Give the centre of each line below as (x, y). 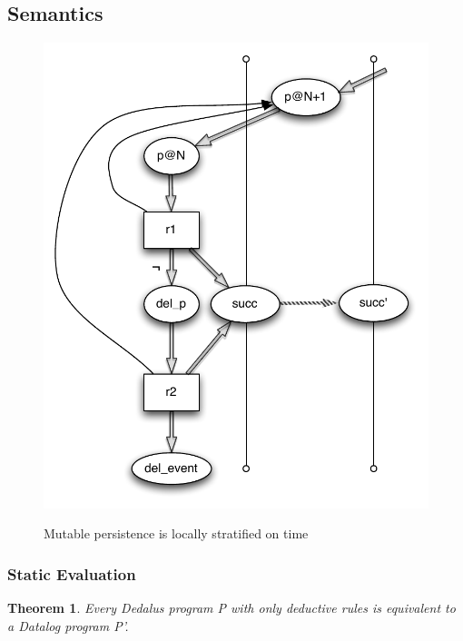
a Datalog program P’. (68, 625)
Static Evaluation (72, 573)
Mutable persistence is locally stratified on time (176, 533)
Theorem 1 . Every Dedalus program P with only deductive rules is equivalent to (231, 608)
